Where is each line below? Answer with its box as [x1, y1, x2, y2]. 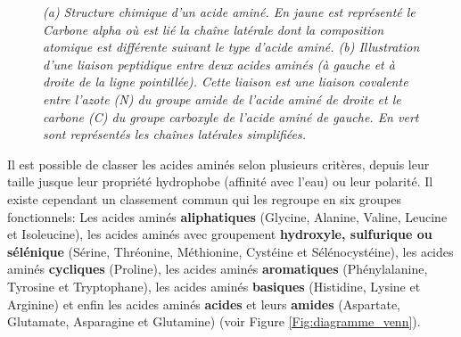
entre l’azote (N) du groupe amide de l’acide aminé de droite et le [43, 89, 401, 108]
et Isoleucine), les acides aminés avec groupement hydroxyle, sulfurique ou [7, 225, 432, 243]
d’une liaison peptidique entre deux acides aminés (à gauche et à [43, 54, 395, 73]
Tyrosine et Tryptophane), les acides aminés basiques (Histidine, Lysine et [7, 276, 421, 295]
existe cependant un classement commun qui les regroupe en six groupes [7, 189, 401, 208]
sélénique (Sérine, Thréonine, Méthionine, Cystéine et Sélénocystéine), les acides [7, 242, 454, 260]
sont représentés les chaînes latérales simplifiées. [43, 125, 307, 144]
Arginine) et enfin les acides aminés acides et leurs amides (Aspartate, [7, 294, 401, 313]
